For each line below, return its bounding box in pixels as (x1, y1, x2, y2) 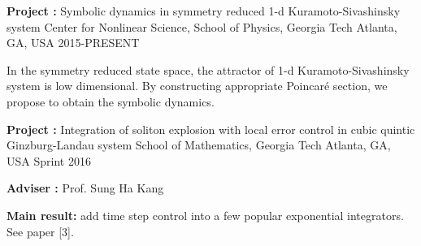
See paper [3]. (7, 222, 74, 240)
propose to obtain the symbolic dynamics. (7, 93, 215, 110)
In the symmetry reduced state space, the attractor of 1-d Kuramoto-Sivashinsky (7, 61, 410, 78)
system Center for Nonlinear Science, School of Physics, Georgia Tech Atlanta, (7, 18, 397, 35)
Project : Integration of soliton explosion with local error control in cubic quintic (7, 120, 415, 137)
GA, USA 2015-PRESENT (7, 34, 140, 51)
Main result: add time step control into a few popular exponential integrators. (7, 206, 404, 223)
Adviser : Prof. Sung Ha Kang (7, 179, 164, 196)
